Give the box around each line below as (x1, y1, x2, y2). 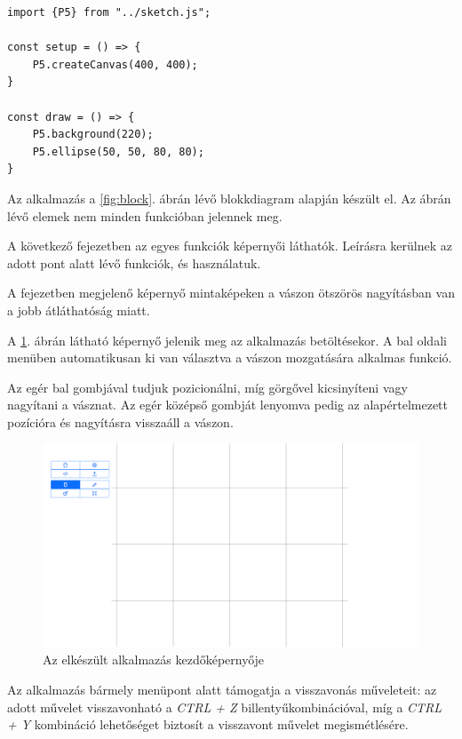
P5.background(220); (32, 128, 154, 141)
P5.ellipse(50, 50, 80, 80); (32, 145, 204, 158)
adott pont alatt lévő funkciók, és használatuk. (7, 253, 261, 272)
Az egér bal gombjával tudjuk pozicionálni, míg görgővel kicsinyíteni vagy (7, 377, 408, 396)
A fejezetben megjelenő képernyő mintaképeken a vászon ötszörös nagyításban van (7, 283, 455, 302)
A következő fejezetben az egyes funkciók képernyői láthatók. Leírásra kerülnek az (7, 236, 452, 255)
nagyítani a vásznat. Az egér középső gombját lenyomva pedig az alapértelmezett (7, 395, 449, 414)
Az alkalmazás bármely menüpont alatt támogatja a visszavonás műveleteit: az (7, 680, 437, 699)
